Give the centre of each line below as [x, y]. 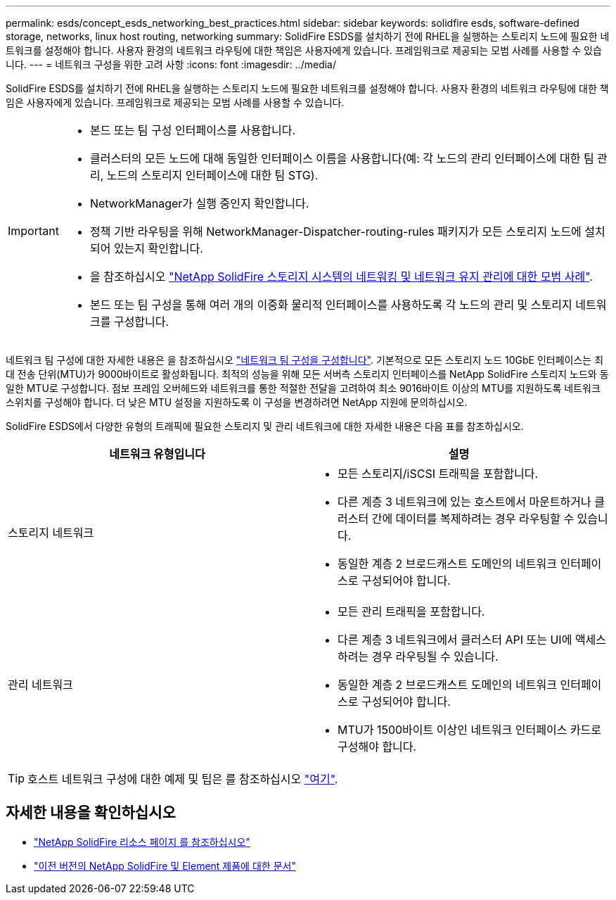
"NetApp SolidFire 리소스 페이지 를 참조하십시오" [142, 842]
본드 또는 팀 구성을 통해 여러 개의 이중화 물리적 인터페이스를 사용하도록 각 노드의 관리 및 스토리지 [331, 305]
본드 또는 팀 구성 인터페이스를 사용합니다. [193, 130]
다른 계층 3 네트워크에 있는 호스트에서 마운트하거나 [464, 502]
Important [33, 231]
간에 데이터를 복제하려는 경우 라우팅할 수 [473, 519]
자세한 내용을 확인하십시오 [91, 813]
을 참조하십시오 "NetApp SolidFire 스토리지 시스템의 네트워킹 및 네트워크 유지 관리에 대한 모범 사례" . [341, 277]
